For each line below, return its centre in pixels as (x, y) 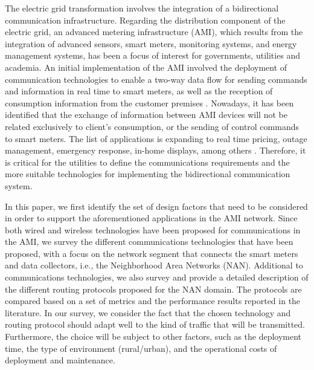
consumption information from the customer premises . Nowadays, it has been (149, 102)
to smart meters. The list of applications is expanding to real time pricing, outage (156, 138)
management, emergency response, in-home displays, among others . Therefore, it (155, 150)
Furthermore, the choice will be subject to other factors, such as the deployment (153, 336)
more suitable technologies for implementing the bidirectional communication (148, 174)
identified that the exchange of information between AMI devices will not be (146, 115)
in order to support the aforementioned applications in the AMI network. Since (151, 218)
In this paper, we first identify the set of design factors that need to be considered (156, 206)
